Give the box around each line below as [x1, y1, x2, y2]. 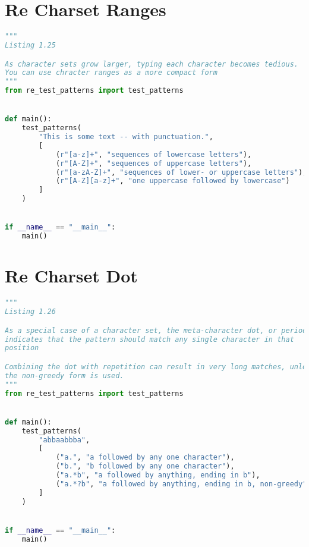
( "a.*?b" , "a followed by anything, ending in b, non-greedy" [55, 479, 307, 488]
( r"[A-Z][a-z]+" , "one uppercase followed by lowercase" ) [55, 177, 290, 186]
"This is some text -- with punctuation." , [39, 133, 213, 142]
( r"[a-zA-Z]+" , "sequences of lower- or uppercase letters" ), [55, 168, 307, 177]
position [5, 344, 39, 353]
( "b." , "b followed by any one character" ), [55, 462, 235, 471]
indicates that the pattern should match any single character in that [5, 335, 294, 344]
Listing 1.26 [5, 307, 56, 316]
